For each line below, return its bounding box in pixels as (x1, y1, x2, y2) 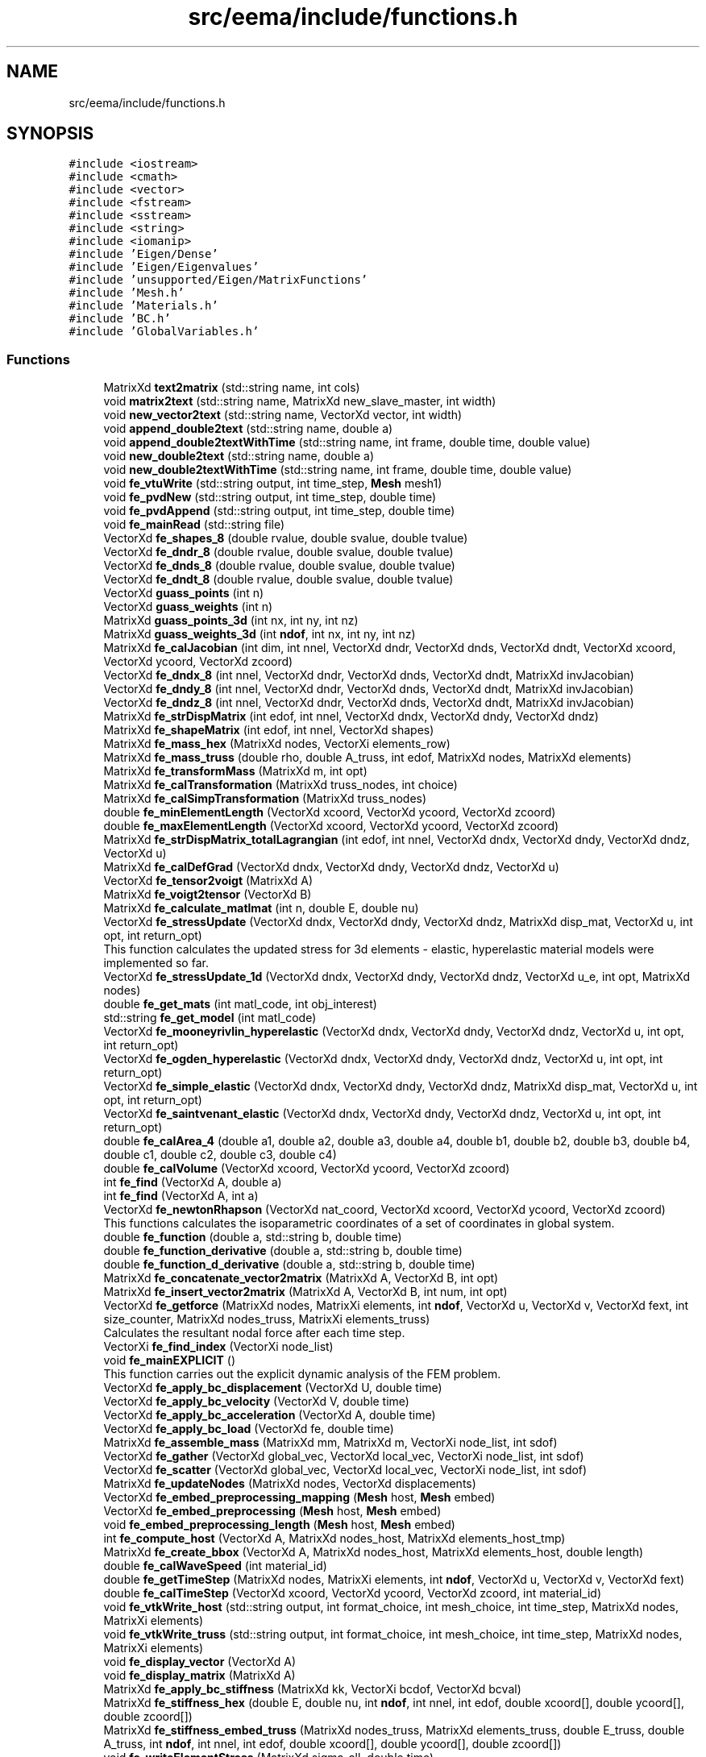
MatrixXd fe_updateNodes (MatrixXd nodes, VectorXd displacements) (103, 1477, 476, 1491)
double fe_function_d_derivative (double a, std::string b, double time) (103, 1257, 476, 1272)
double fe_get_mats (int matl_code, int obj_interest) (103, 997, 377, 1011)
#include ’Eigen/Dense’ (69, 247, 218, 261)
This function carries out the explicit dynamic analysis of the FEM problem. (103, 1367, 501, 1381)
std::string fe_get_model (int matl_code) (103, 1011, 317, 1025)
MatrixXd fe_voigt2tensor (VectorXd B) (103, 887, 312, 902)
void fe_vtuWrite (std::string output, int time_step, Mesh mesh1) (103, 476, 442, 491)
